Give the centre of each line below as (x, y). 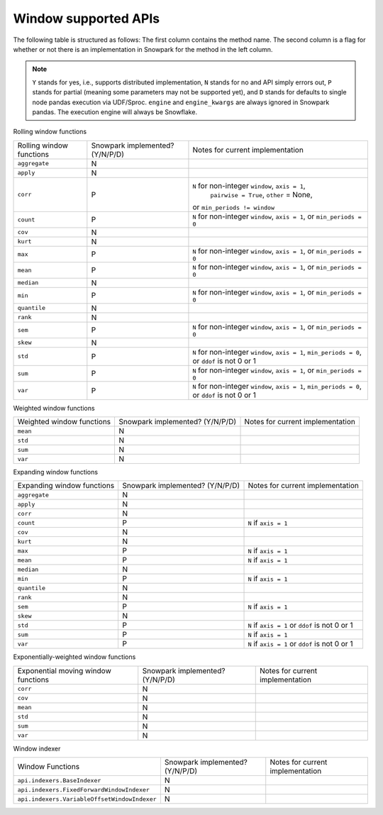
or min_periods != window (233, 207)
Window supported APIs (87, 18)
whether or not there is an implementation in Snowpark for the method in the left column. (143, 49)
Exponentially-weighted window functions (74, 657)
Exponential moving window (64, 670)
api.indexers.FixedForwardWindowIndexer (84, 790)
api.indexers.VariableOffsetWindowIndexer (87, 799)
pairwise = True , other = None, (261, 194)
